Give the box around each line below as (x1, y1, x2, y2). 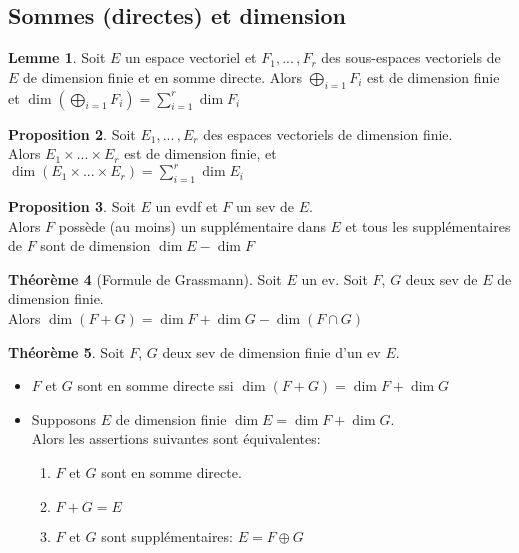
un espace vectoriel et (125, 47, 257, 68)
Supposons (31, 408, 97, 429)
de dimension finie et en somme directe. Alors (23, 66, 303, 87)
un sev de (236, 196, 295, 217)
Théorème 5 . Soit (8, 341, 125, 362)
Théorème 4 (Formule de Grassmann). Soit (8, 268, 282, 289)
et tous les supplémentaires (345, 215, 511, 236)
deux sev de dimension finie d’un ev (162, 341, 381, 362)
